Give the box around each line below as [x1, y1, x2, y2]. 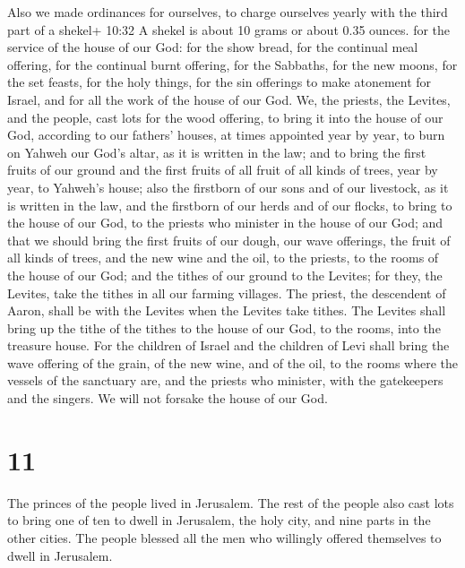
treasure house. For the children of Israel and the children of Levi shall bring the [7, 336, 450, 355]
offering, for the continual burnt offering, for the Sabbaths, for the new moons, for [7, 55, 458, 73]
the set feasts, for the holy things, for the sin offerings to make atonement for [7, 73, 432, 91]
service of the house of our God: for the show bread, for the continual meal [7, 38, 418, 56]
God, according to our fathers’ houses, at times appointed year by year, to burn [7, 125, 445, 144]
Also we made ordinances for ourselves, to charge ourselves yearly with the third [7, 3, 448, 21]
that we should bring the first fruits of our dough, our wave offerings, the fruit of [7, 230, 451, 249]
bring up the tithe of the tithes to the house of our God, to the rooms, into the [7, 318, 441, 337]
